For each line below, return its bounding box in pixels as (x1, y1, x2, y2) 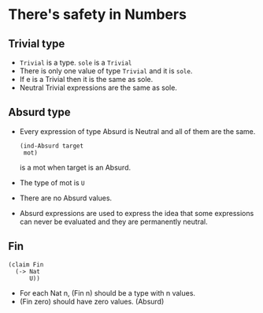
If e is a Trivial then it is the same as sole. (19, 75, 154, 84)
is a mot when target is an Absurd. (19, 162, 131, 172)
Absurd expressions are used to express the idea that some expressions (19, 208, 254, 218)
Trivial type (8, 37, 65, 50)
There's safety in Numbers (8, 6, 187, 24)
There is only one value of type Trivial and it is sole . (19, 66, 193, 76)
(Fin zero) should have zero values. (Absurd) (19, 296, 165, 306)
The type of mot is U (19, 177, 85, 187)
